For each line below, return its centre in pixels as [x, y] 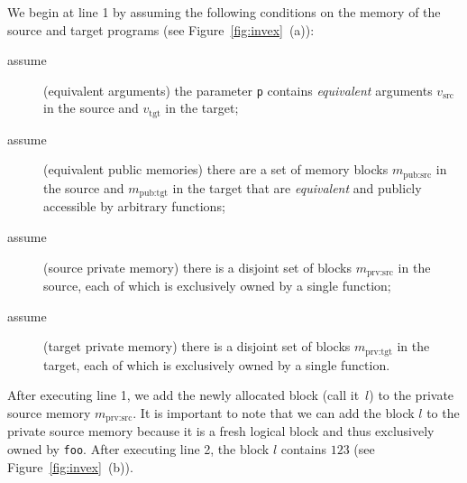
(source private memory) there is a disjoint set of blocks [197, 267]
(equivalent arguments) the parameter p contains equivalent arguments [238, 90]
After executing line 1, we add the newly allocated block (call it [183, 395]
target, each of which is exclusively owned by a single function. [217, 364]
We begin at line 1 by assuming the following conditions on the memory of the [224, 12]
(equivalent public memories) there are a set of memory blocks [216, 169]
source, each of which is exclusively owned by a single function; [217, 286]
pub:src [417, 175]
